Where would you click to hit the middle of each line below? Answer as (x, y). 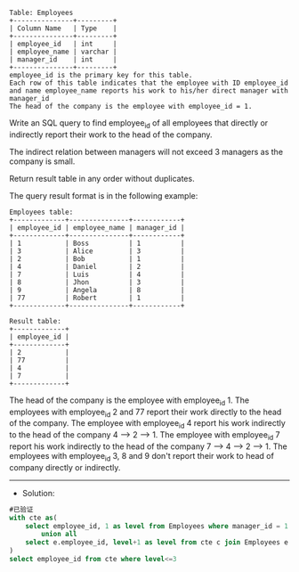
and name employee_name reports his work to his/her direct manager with (149, 91)
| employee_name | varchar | (63, 52)
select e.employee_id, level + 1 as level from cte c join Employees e (157, 543)
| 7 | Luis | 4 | (97, 274)
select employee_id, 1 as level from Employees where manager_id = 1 (157, 526)
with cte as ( (33, 518)
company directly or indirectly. (65, 467)
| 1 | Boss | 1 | (97, 243)
